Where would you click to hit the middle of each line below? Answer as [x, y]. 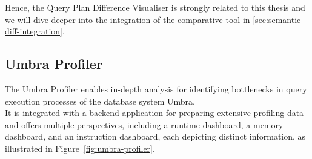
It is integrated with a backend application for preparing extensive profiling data [154, 113]
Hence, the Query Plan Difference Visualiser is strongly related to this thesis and [155, 7]
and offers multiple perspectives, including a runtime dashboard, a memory [144, 124]
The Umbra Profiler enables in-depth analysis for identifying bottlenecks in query [156, 89]
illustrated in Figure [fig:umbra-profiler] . [80, 148]
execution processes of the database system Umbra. [100, 101]
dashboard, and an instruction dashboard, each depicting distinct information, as [155, 136]
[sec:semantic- [278, 19]
